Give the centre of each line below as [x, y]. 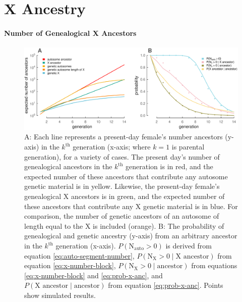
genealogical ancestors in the [68, 166]
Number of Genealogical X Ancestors [70, 33]
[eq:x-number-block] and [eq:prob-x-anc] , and [94, 275]
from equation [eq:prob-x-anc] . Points [166, 285]
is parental [188, 147]
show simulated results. [60, 295]
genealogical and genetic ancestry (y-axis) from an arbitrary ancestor [131, 236]
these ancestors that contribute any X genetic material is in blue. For [131, 206]
